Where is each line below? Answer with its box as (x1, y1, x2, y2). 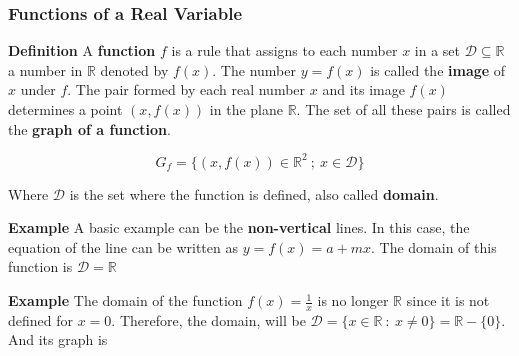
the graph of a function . (8, 118, 171, 139)
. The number (212, 59, 296, 80)
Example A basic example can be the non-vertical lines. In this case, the (8, 217, 470, 238)
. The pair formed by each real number (67, 79, 306, 100)
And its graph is (8, 329, 108, 350)
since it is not (406, 290, 490, 311)
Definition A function (8, 40, 156, 61)
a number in (8, 59, 83, 80)
